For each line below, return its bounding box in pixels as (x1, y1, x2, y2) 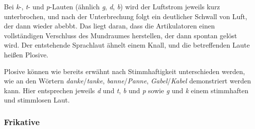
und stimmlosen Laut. (4, 95, 70, 105)
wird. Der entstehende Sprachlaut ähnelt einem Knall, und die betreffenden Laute (4, 40, 250, 50)
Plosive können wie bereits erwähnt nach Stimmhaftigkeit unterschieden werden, (4, 66, 245, 76)
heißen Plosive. (4, 49, 49, 59)
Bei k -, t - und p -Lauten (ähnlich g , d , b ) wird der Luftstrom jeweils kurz (4, 1, 220, 11)
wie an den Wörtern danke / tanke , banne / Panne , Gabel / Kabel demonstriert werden (4, 76, 251, 86)
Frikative (4, 115, 40, 128)
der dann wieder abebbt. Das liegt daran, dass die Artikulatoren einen (4, 21, 215, 31)
